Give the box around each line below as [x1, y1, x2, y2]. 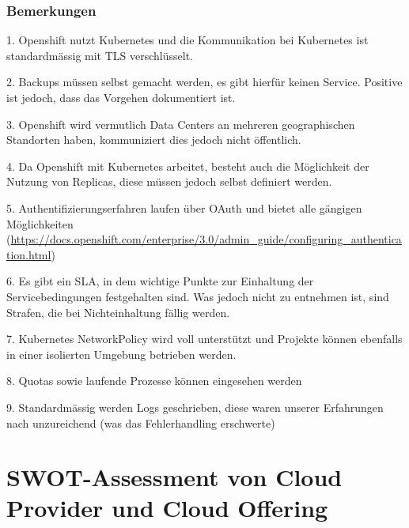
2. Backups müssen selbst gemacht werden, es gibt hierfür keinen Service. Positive [6, 74, 403, 90]
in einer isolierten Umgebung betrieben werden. [6, 345, 237, 362]
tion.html [6, 246, 51, 262]
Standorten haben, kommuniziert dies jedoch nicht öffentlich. [6, 131, 301, 148]
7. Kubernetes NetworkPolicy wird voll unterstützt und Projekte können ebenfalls [6, 330, 403, 347]
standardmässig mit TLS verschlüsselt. [6, 47, 193, 63]
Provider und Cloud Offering [6, 492, 328, 524]
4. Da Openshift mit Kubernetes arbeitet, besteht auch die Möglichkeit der [6, 157, 369, 174]
